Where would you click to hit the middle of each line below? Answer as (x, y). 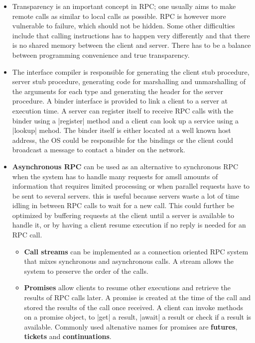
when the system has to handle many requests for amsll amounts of (115, 176)
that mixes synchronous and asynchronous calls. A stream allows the (129, 261)
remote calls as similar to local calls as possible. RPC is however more (119, 16)
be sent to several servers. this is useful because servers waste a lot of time (126, 195)
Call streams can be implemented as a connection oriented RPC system (136, 251)
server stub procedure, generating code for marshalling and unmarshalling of (129, 81)
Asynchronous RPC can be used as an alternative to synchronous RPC (125, 166)
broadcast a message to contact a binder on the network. (99, 150)
